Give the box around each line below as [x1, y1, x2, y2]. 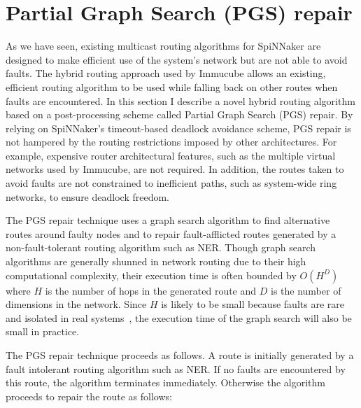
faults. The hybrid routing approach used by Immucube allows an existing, [6, 66, 326, 80]
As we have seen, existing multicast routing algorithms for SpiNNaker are [6, 38, 321, 53]
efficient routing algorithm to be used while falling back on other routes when [6, 79, 338, 94]
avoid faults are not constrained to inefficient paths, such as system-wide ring [6, 176, 337, 190]
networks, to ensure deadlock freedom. [6, 189, 169, 204]
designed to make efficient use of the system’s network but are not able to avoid [6, 52, 348, 66]
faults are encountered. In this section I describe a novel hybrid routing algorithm [6, 93, 355, 108]
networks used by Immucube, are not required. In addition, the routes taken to [6, 162, 344, 176]
